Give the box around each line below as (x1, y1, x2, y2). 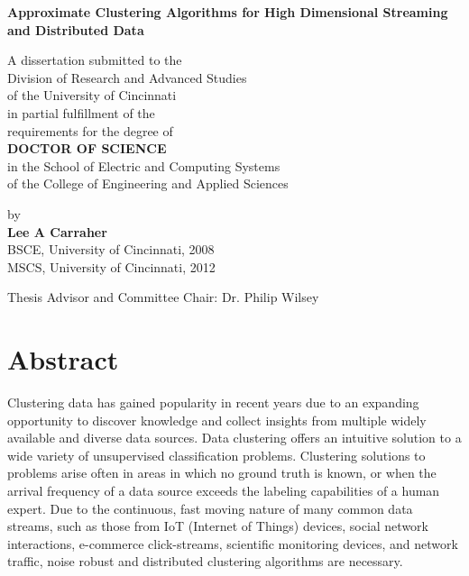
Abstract (7, 341, 119, 378)
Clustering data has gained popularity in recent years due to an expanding (7, 393, 419, 412)
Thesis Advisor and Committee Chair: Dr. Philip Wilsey (7, 288, 319, 306)
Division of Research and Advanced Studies (7, 68, 247, 87)
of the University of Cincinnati (7, 86, 177, 105)
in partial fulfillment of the (7, 103, 155, 122)
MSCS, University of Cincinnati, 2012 (7, 257, 216, 276)
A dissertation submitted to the (7, 50, 182, 69)
